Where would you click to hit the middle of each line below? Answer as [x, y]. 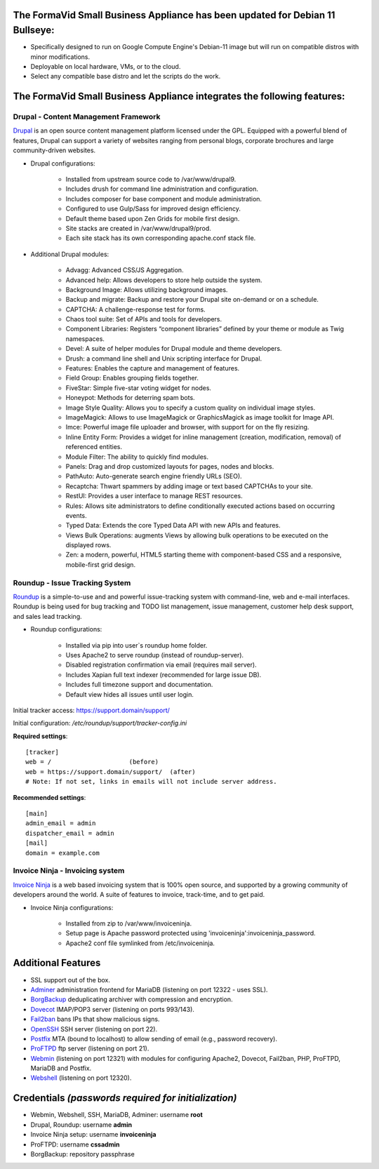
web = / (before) [92, 762]
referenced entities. [94, 447]
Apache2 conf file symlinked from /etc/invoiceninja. [140, 943]
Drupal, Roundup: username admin [81, 1124]
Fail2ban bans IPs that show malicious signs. [95, 1019]
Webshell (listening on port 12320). [81, 1078]
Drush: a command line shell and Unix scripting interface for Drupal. [164, 359]
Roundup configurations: [66, 629]
